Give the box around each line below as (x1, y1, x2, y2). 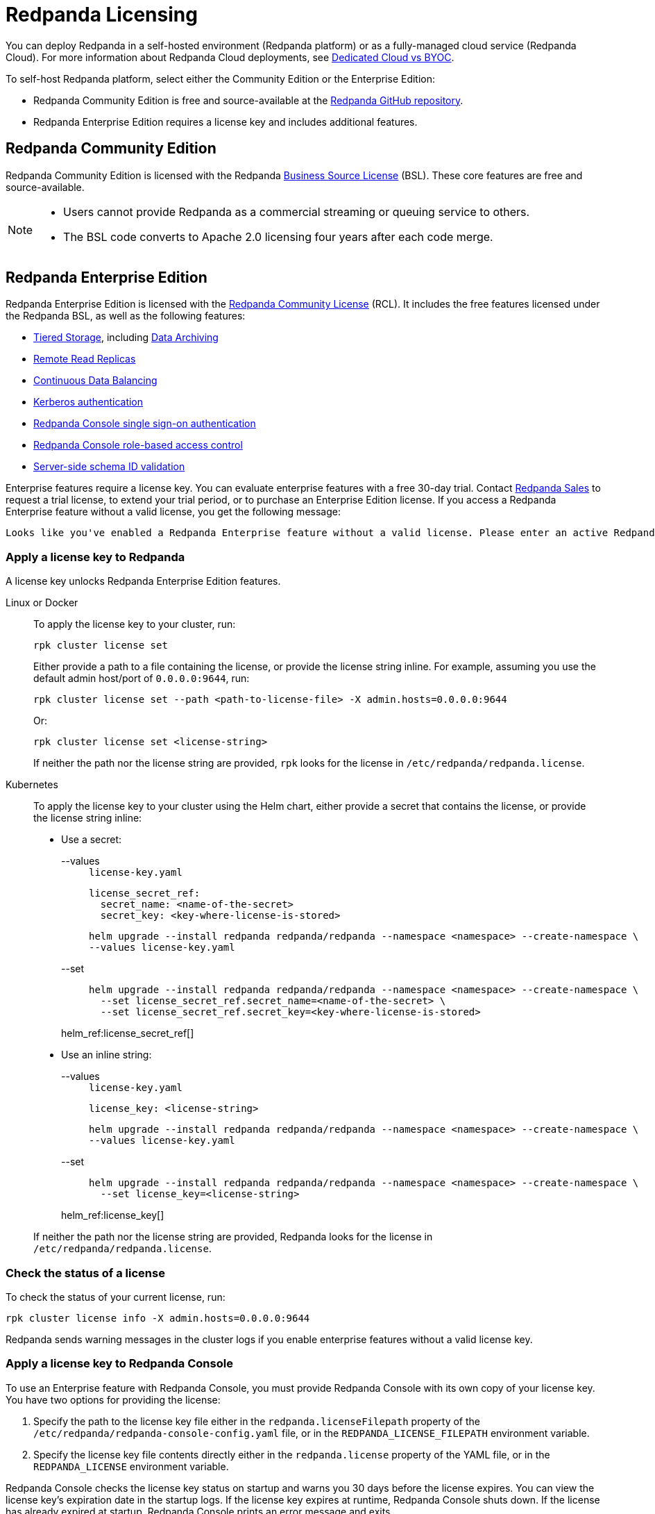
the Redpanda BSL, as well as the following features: (6, 310, 246, 322)
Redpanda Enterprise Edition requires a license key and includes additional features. (33, 115, 418, 128)
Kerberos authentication (33, 396, 144, 408)
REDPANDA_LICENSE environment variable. (33, 1460, 229, 1472)
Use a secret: (61, 833, 122, 846)
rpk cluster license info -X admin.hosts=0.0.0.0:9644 (6, 1312, 310, 1324)
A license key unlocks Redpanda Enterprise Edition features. (6, 575, 281, 588)
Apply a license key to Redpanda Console (6, 1356, 233, 1371)
